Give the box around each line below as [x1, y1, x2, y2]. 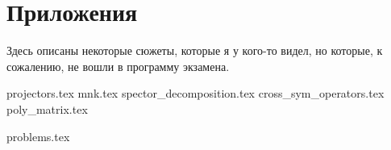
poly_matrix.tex [6, 100, 88, 117]
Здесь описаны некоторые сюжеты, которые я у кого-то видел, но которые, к [6, 42, 383, 59]
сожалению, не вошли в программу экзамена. [6, 57, 230, 74]
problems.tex [6, 127, 70, 144]
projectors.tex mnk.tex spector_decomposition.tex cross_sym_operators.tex [6, 85, 385, 102]
